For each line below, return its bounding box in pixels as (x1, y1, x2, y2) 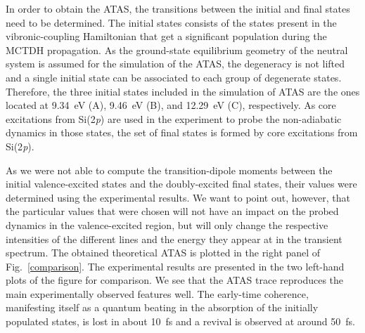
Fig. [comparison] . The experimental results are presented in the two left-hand (6, 259, 345, 273)
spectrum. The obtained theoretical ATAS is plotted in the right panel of (6, 245, 321, 260)
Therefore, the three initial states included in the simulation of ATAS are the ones (6, 84, 360, 98)
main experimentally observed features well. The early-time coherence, (6, 286, 309, 301)
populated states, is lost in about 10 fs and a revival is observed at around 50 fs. (6, 314, 355, 329)
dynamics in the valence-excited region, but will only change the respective (6, 217, 328, 232)
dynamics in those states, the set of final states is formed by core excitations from (6, 125, 358, 140)
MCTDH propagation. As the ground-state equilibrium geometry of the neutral (6, 42, 348, 57)
